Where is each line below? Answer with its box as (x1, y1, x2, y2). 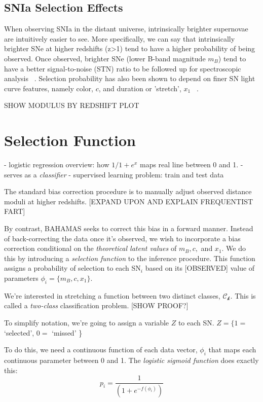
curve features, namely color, (4, 83, 93, 93)
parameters (4, 273, 39, 283)
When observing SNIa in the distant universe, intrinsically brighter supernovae (4, 23, 248, 34)
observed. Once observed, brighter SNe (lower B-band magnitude (4, 53, 206, 63)
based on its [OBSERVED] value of (145, 263, 255, 273)
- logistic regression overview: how (4, 159, 109, 170)
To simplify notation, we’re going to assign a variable (4, 317, 169, 327)
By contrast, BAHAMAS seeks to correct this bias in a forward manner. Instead (4, 223, 253, 234)
